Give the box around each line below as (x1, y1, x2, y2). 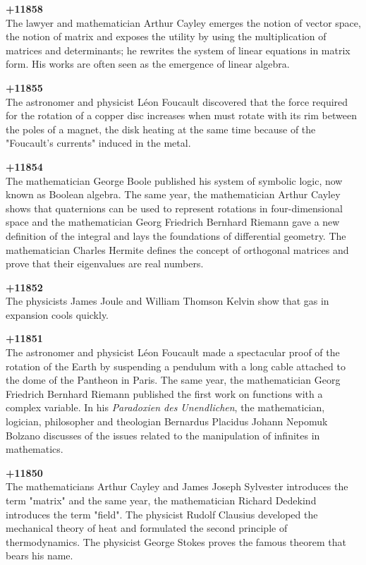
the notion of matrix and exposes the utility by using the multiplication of (6, 29, 327, 44)
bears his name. (6, 548, 73, 563)
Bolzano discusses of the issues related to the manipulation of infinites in (6, 427, 320, 442)
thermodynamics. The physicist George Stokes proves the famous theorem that (6, 534, 346, 549)
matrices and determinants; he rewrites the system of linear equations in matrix (6, 42, 350, 57)
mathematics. (6, 442, 63, 456)
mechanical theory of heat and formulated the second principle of (6, 521, 288, 535)
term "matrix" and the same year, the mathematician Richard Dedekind (6, 493, 317, 507)
